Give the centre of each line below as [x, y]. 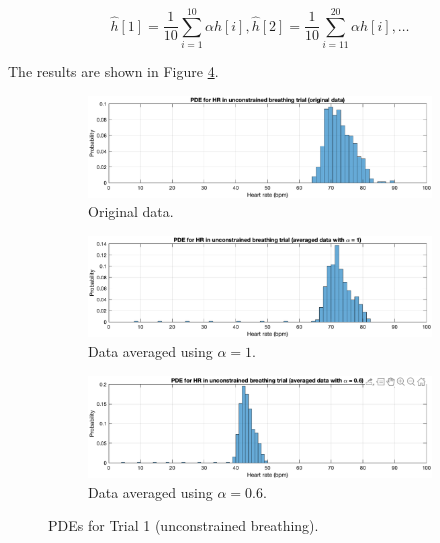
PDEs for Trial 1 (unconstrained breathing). [183, 525]
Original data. [131, 211]
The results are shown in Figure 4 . [113, 71]
